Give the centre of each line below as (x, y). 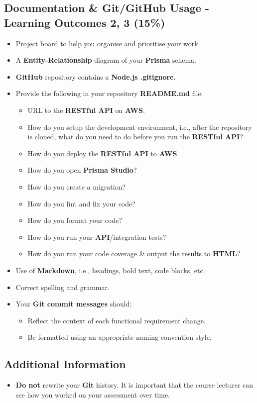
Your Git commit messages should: (74, 304)
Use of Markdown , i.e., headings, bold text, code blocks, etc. (110, 270)
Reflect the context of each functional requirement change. (117, 320)
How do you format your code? (75, 220)
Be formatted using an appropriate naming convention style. (120, 337)
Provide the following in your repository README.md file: (109, 93)
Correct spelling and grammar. (63, 287)
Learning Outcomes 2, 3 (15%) (85, 22)
